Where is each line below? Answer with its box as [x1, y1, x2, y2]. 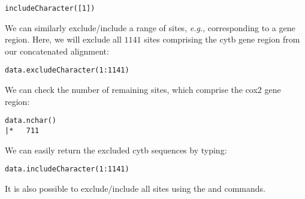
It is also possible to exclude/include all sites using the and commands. [5, 182, 265, 194]
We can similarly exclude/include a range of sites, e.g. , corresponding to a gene [5, 21, 295, 34]
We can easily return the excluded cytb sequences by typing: [5, 143, 227, 156]
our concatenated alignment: [5, 44, 109, 57]
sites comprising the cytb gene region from [144, 33, 300, 46]
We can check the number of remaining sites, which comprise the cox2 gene [5, 83, 281, 96]
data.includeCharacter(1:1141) [5, 165, 129, 174]
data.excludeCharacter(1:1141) [5, 66, 129, 75]
